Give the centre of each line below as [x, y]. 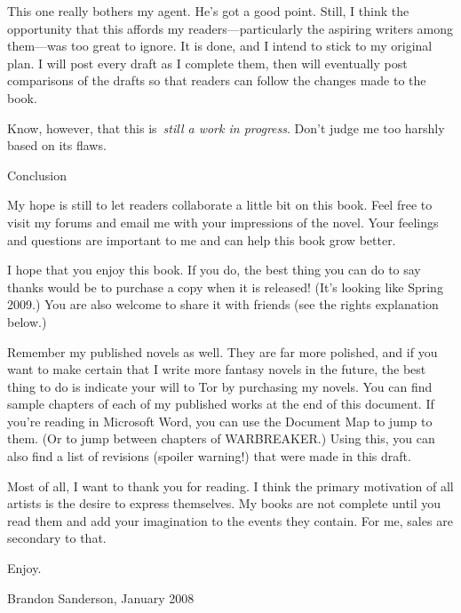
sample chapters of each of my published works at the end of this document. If [221, 404]
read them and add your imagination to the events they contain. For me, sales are [230, 520]
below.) [27, 321]
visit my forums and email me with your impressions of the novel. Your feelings [223, 222]
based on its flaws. [57, 145]
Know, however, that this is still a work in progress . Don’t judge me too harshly [226, 127]
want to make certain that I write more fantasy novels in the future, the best [217, 369]
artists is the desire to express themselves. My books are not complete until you [224, 503]
